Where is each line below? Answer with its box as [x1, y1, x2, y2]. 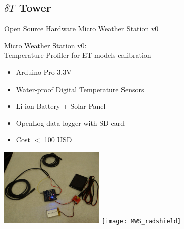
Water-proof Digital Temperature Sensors [16, 84, 144, 94]
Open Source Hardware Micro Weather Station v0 [4, 23, 159, 34]
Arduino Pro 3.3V [16, 66, 72, 77]
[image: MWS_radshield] [101, 217, 181, 225]
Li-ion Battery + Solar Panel [16, 101, 106, 111]
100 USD [44, 134, 72, 145]
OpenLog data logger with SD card [16, 117, 125, 128]
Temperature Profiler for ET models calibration [4, 50, 151, 60]
